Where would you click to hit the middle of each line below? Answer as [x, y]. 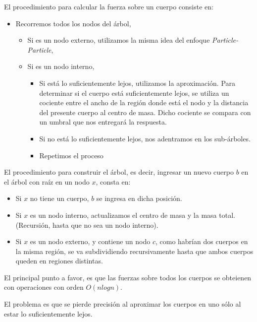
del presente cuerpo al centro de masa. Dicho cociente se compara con [145, 112]
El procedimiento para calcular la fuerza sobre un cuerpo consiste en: [109, 6]
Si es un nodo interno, [61, 66]
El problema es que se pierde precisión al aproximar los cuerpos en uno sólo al [123, 304]
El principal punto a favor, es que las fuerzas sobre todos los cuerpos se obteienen [128, 277]
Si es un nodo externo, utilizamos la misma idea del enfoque [119, 40]
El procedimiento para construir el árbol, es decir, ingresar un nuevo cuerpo [119, 172]
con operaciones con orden [44, 287]
